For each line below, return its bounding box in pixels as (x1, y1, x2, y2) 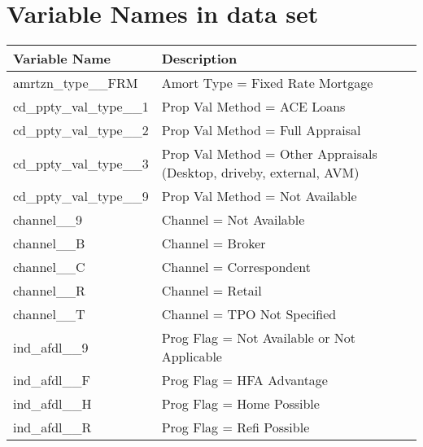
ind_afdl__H (13, 394, 92, 414)
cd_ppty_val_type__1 (13, 97, 149, 116)
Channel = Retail (161, 281, 262, 300)
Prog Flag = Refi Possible (161, 418, 310, 437)
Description (161, 49, 238, 68)
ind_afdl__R (13, 418, 92, 437)
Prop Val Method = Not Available (161, 186, 357, 206)
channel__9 (13, 210, 82, 230)
